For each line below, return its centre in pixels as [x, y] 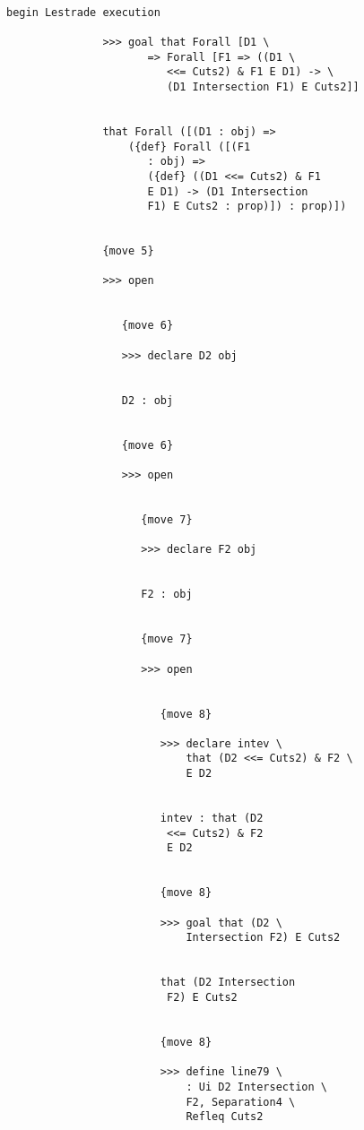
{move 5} [128, 251]
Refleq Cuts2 [225, 1117]
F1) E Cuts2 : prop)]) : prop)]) [247, 207]
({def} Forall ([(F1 [190, 147]
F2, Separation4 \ [241, 1102]
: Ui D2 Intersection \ [256, 1087]
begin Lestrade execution [83, 12]
